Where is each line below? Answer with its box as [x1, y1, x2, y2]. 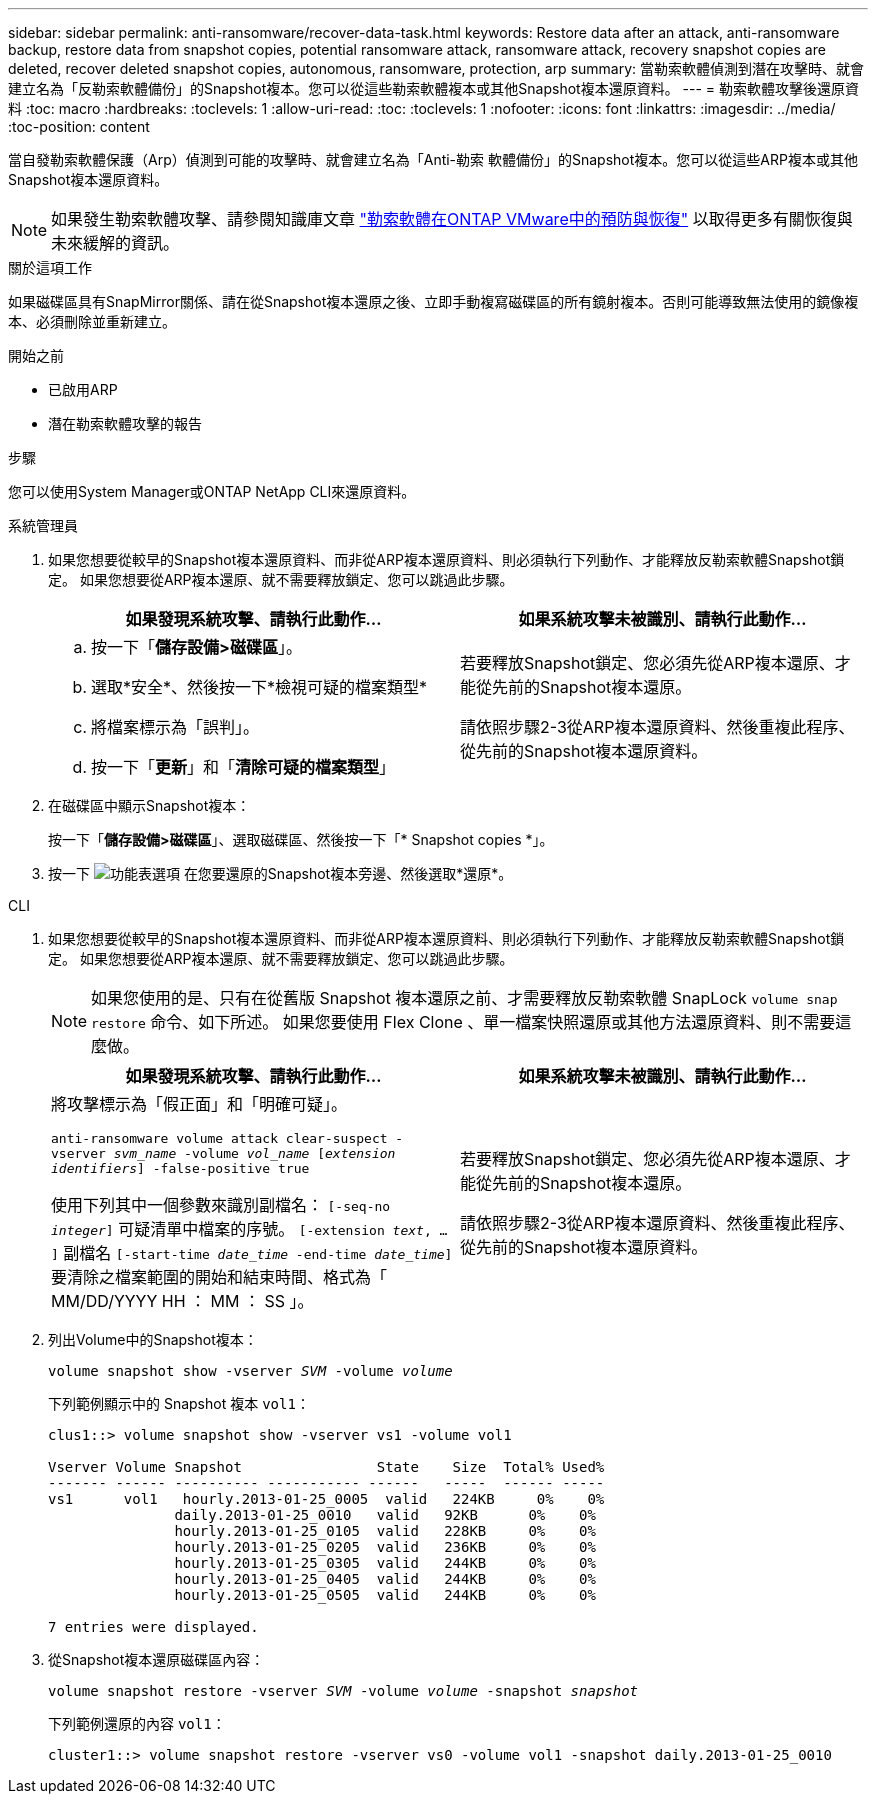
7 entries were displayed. [48, 1619, 259, 1635]
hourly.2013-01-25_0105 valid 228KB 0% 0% [174, 1523, 596, 1539]
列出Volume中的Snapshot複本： [48, 1331, 258, 1348]
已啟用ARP [48, 381, 118, 398]
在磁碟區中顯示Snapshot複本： [48, 797, 251, 814]
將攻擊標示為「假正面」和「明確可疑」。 [51, 1094, 348, 1114]
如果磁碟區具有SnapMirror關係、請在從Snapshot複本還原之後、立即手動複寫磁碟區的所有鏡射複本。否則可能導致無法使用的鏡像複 [8, 293, 859, 310]
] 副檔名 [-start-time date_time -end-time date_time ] [51, 1243, 453, 1263]
